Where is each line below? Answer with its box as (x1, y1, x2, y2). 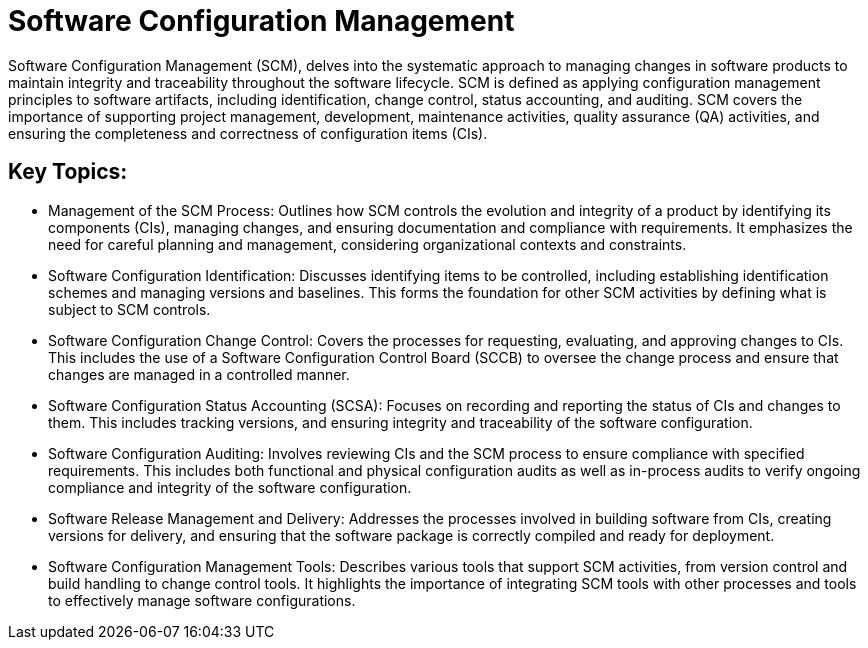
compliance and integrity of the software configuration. (48, 478, 412, 496)
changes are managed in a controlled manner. (48, 365, 350, 383)
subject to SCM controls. (48, 300, 211, 318)
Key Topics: (8, 159, 128, 185)
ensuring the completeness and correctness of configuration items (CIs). (8, 124, 488, 142)
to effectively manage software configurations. (48, 591, 356, 609)
